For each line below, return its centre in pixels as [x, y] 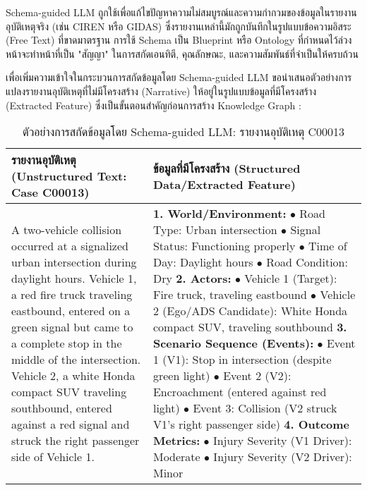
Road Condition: [307, 262]
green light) [181, 376]
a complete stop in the [67, 343]
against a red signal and [71, 424]
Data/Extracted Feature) [224, 184]
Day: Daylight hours [203, 262]
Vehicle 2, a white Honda [73, 376]
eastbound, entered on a [71, 311]
